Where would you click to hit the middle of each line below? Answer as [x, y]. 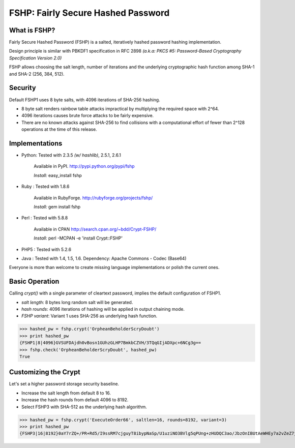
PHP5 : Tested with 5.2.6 [46, 249]
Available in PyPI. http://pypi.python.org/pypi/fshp [84, 166]
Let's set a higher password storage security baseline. [64, 384]
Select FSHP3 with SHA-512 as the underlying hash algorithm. [84, 407]
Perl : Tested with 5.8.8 [45, 218]
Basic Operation [34, 282]
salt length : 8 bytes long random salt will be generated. [77, 302]
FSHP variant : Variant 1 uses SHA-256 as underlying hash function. [89, 316]
